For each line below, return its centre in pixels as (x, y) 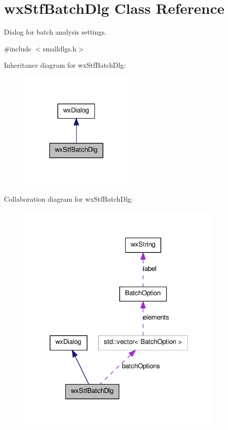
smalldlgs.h (60, 48)
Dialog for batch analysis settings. (55, 32)
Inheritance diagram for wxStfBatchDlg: (65, 65)
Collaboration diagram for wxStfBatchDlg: (68, 198)
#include (18, 48)
